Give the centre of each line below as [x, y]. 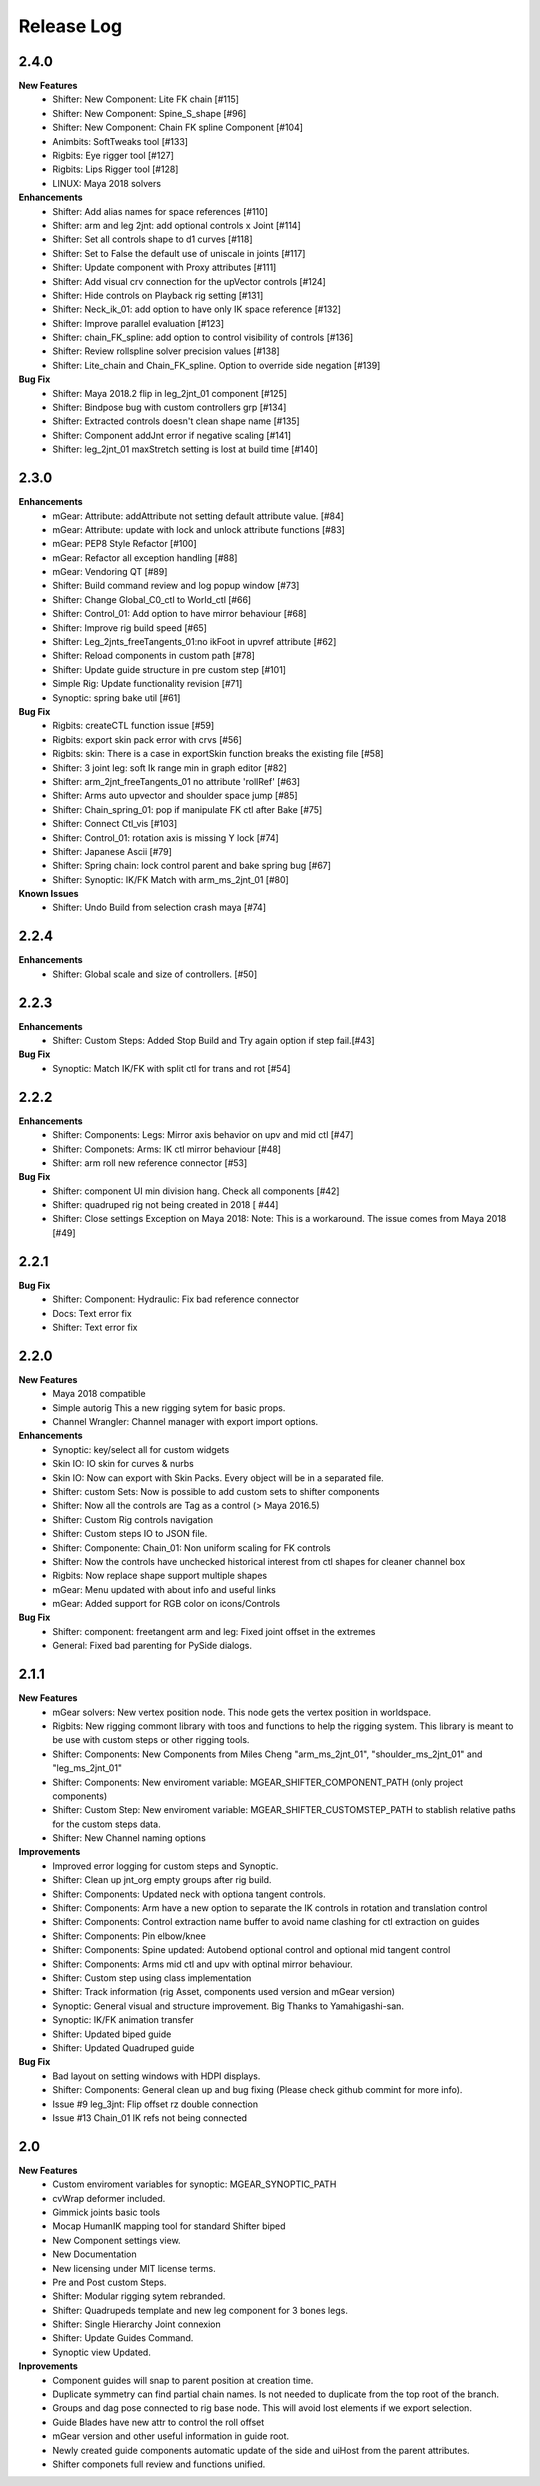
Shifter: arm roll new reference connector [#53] [150, 1162]
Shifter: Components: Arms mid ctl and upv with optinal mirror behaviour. [203, 1964]
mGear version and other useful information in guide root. [171, 2436]
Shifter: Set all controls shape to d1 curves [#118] [152, 239]
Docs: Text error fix [92, 1313]
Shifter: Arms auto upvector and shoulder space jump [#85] [175, 796]
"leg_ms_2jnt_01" [87, 1768]
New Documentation [94, 2254]
